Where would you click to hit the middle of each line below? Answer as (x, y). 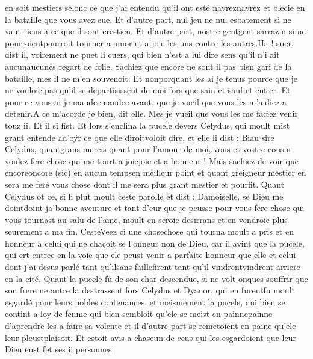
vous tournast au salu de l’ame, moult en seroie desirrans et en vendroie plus (146, 219)
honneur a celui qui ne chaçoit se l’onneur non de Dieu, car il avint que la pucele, (155, 243)
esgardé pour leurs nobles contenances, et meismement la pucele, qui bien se (145, 302)
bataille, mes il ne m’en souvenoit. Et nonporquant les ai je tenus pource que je (151, 78)
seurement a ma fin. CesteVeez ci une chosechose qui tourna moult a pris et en (149, 231)
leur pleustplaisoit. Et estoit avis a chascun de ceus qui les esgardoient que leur (150, 337)
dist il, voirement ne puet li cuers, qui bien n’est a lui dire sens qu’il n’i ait (142, 54)
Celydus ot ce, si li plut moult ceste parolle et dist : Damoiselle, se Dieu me (144, 196)
